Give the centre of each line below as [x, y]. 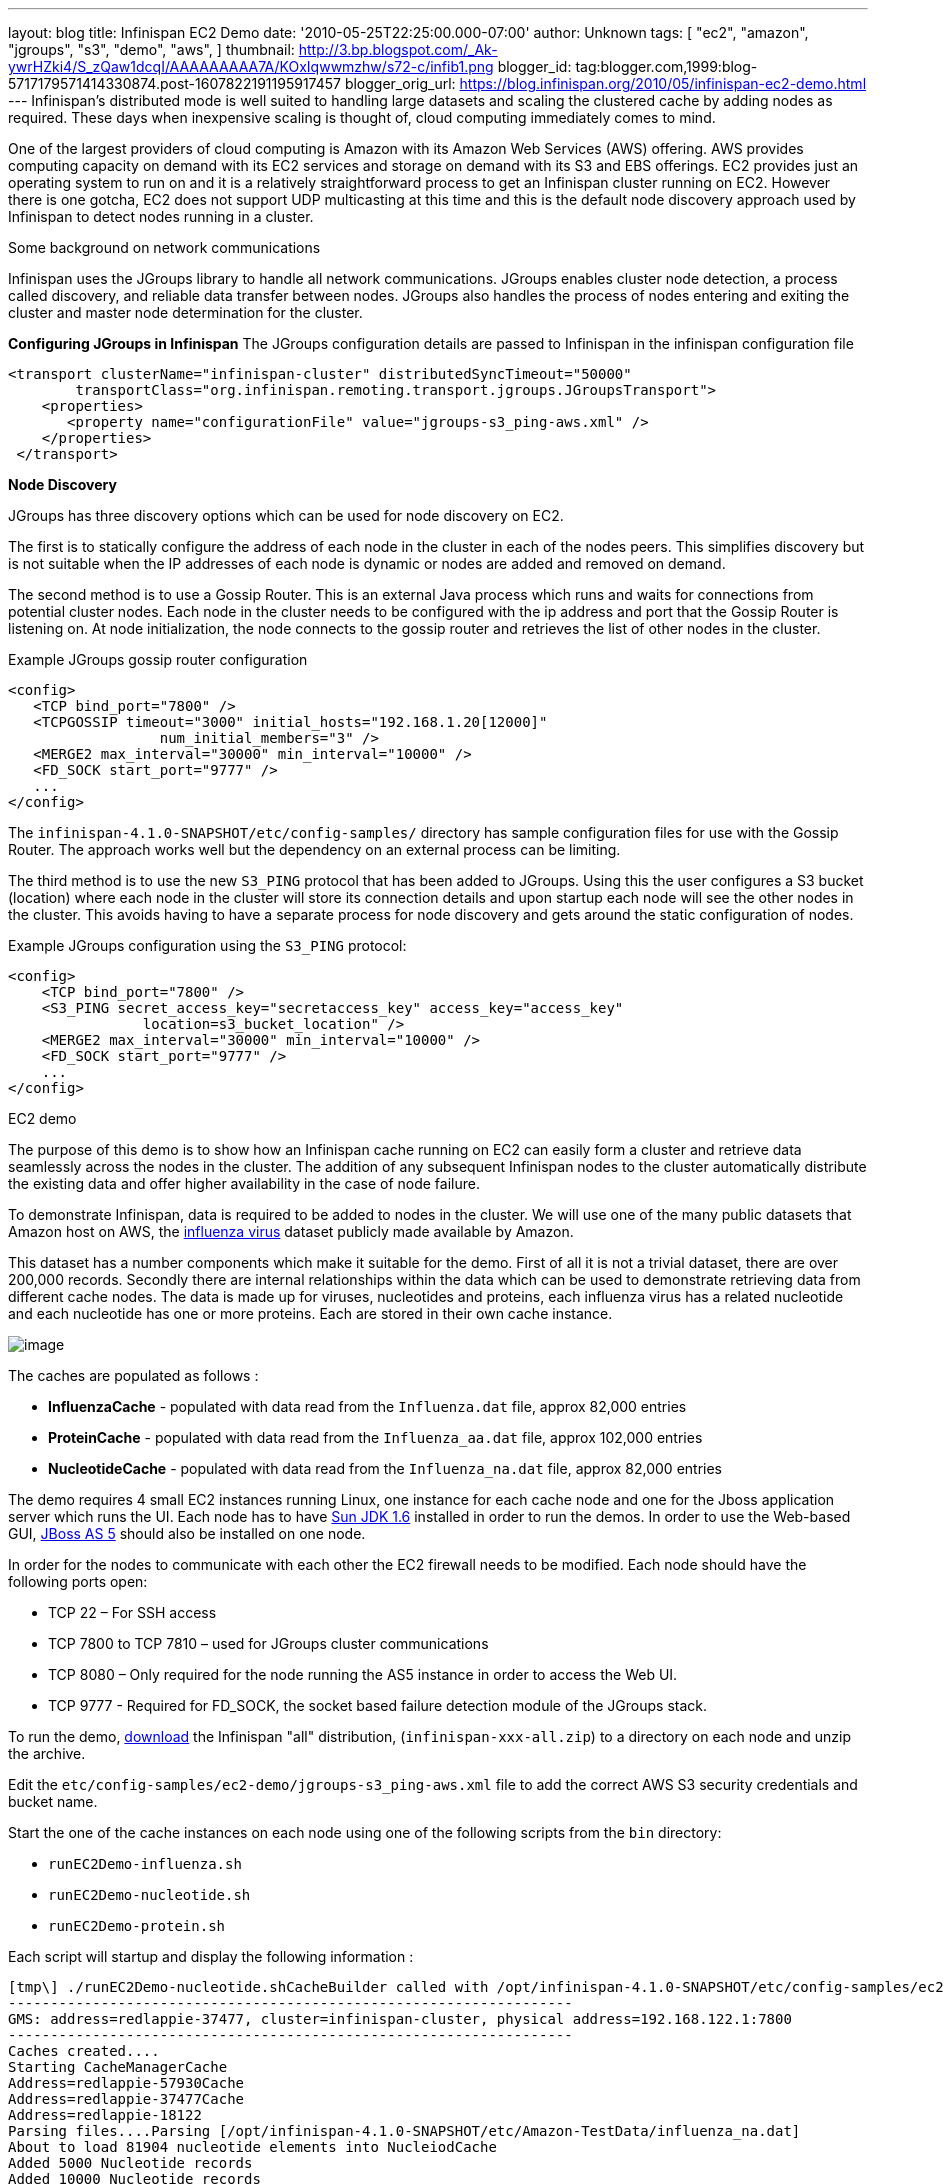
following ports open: [78, 1581]
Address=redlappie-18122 [105, 2115]
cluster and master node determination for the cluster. [185, 312]
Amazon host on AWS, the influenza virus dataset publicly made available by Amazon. [291, 1231]
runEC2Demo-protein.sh [137, 1926]
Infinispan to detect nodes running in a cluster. [161, 216]
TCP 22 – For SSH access [132, 1612]
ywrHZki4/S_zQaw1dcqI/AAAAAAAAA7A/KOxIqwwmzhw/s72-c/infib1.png [251, 66]
